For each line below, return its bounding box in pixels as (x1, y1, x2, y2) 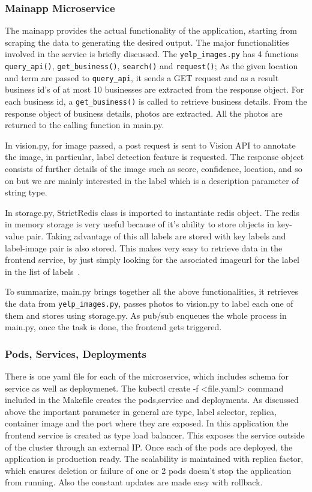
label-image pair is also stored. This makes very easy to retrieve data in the (5, 241, 283, 254)
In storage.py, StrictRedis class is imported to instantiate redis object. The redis (5, 206, 299, 218)
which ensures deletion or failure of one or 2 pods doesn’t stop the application (5, 464, 292, 476)
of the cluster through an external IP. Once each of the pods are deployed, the (5, 440, 293, 453)
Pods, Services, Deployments (5, 346, 146, 361)
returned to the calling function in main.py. (5, 118, 164, 131)
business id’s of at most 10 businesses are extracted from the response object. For (5, 83, 304, 96)
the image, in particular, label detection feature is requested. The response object (5, 150, 304, 163)
